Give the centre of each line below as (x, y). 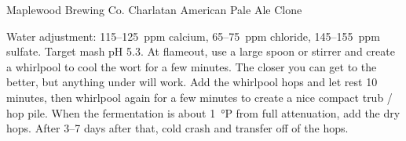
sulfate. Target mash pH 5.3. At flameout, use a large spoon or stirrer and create (201, 51)
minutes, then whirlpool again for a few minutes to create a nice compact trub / (199, 97)
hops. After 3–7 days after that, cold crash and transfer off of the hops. (177, 128)
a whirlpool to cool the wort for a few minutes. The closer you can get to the (192, 66)
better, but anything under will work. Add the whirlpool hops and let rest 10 (192, 82)
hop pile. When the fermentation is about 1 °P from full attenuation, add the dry (203, 112)
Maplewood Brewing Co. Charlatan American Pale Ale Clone (154, 9)
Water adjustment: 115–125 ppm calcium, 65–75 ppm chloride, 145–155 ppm (193, 36)
